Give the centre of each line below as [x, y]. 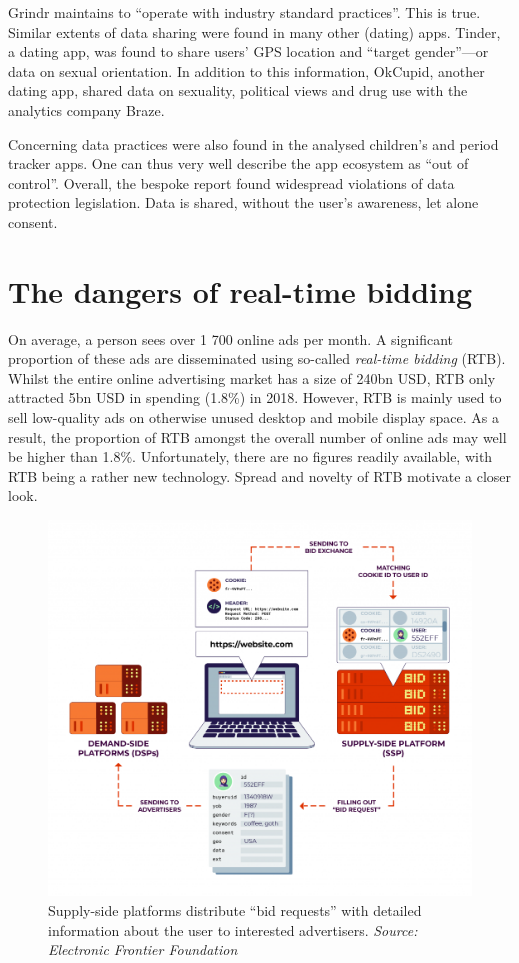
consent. [33, 221]
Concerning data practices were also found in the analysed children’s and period [253, 143]
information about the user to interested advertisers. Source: [233, 929]
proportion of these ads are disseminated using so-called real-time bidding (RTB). [257, 358]
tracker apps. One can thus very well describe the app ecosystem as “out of [238, 163]
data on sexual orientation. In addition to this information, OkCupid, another [246, 70]
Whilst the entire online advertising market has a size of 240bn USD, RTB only [252, 377]
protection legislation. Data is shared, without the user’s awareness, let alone [243, 202]
